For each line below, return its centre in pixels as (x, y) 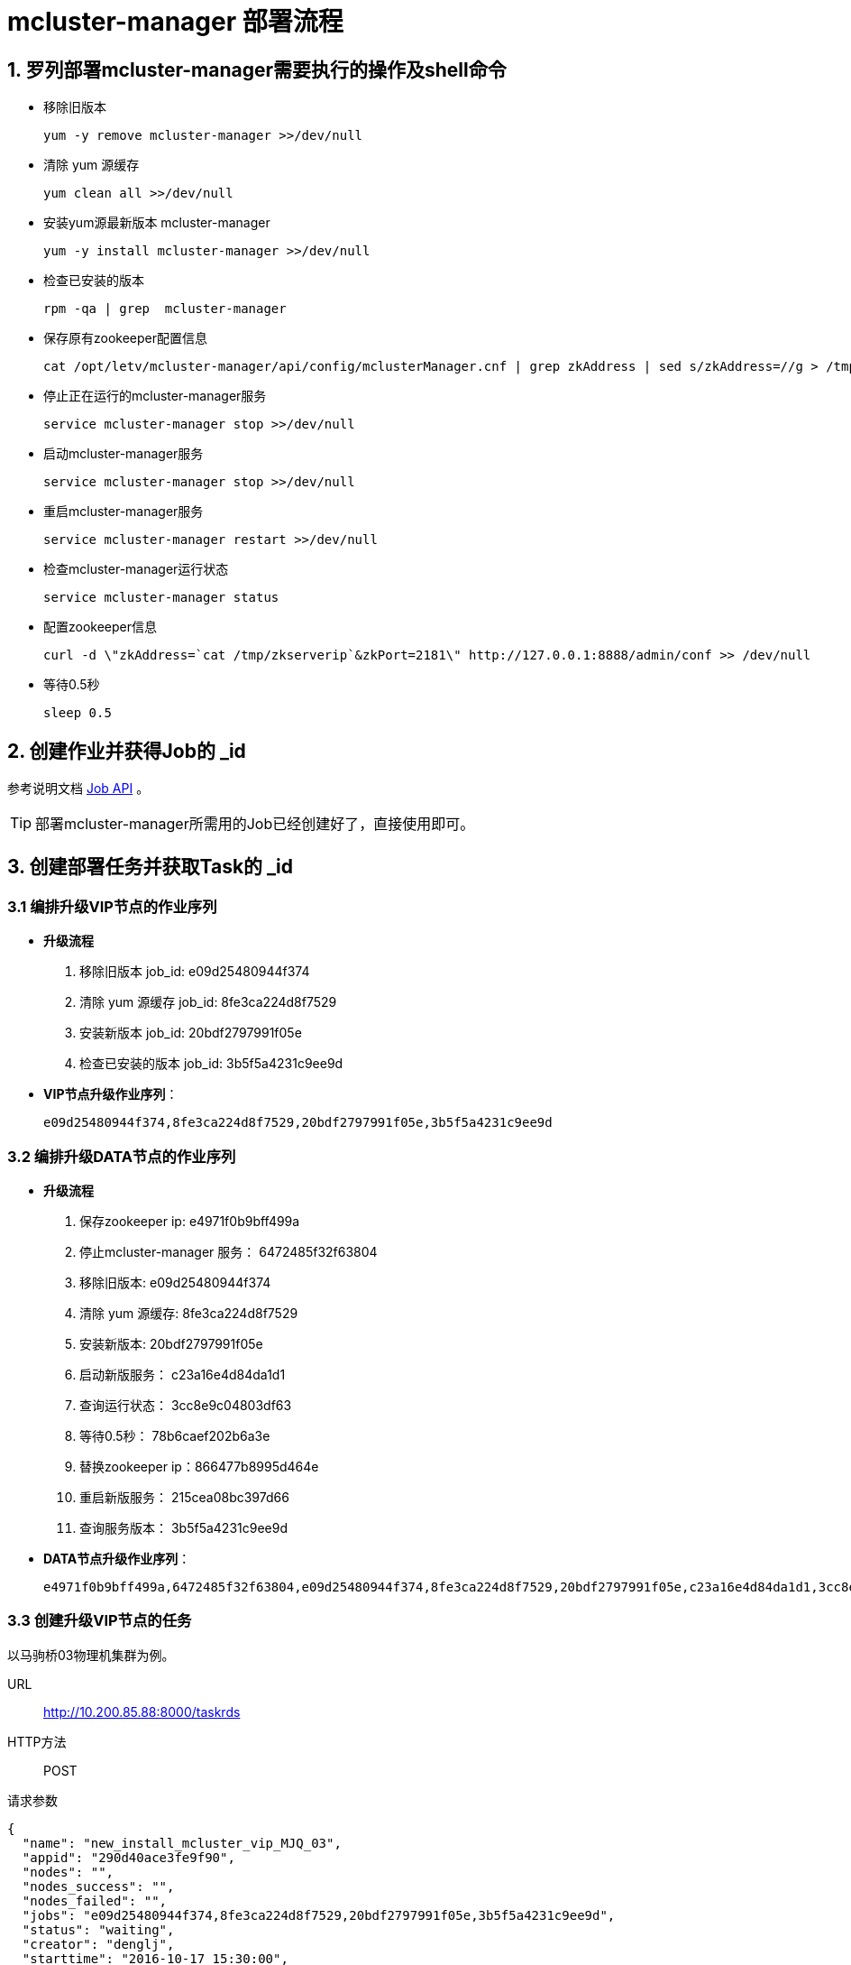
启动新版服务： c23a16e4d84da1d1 (183, 1374)
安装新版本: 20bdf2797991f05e (171, 1343)
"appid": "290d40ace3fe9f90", (128, 1857)
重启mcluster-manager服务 (124, 512)
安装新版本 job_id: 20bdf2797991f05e (191, 1033)
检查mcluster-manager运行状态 (136, 569)
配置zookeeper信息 (101, 627)
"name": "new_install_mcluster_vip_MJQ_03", (182, 1843)
